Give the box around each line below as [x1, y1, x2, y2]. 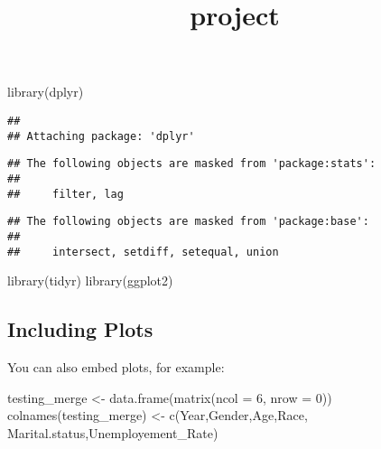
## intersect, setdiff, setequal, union [7, 245, 279, 258]
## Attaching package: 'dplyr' [7, 129, 195, 143]
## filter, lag [7, 187, 124, 201]
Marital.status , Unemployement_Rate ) [7, 423, 218, 442]
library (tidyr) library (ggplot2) [7, 271, 173, 290]
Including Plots [7, 315, 153, 343]
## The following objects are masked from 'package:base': [7, 215, 369, 229]
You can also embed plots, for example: [7, 358, 225, 377]
